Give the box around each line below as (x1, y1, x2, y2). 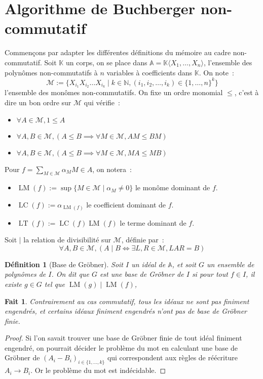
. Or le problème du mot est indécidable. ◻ (30, 365, 166, 375)
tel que (44, 278, 65, 289)
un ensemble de (206, 259, 254, 269)
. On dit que (51, 269, 89, 279)
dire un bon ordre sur (5, 97, 71, 108)
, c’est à (234, 87, 259, 98)
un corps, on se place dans (65, 57, 147, 67)
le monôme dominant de (135, 182, 210, 193)
